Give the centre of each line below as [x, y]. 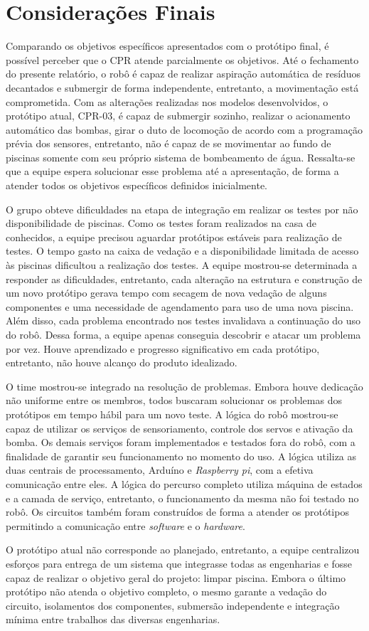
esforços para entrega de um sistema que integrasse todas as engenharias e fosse [179, 563]
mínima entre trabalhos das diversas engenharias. [113, 619]
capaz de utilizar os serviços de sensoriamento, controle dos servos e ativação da [180, 428]
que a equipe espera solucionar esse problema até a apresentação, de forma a [172, 171]
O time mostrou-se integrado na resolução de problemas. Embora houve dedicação [184, 386]
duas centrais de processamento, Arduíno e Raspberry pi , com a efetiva [160, 470]
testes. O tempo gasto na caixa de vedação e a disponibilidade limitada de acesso [182, 251]
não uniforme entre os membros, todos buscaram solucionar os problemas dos [174, 400]
